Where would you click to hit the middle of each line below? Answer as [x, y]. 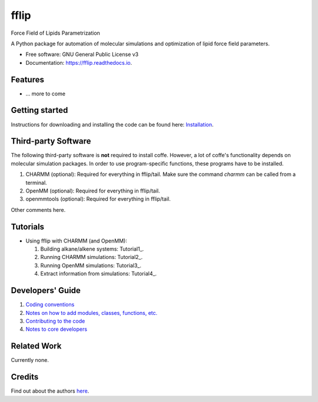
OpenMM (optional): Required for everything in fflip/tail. [93, 191]
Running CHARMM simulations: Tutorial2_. [92, 257]
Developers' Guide [46, 290]
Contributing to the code [55, 321]
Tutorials [27, 227]
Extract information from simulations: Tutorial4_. [99, 274]
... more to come [46, 94]
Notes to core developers [57, 329]
